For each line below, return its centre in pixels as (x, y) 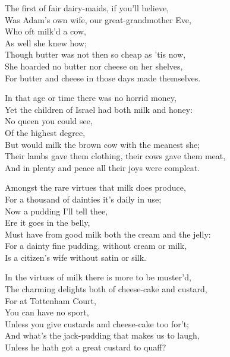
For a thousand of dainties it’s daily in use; (83, 199)
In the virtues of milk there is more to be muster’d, (98, 277)
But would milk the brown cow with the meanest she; (103, 144)
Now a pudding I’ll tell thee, (56, 211)
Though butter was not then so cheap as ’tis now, (95, 54)
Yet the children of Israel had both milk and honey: (99, 109)
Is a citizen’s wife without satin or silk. (75, 257)
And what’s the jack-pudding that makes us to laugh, (102, 335)
